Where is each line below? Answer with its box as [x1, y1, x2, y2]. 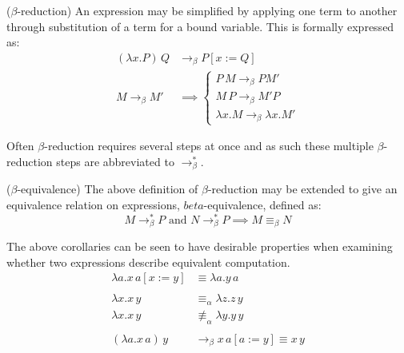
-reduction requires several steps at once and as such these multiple [44, 137, 374, 154]
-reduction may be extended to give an [207, 180, 398, 197]
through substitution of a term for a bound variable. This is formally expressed [6, 18, 394, 34]
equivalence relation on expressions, [6, 196, 180, 212]
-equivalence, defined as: [203, 196, 322, 212]
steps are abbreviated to [56, 153, 174, 169]
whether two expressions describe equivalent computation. [6, 253, 290, 270]
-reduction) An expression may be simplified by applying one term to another [17, 2, 398, 18]
